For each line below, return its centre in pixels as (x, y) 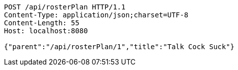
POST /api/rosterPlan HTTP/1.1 (65, 7)
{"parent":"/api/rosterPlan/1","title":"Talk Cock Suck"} (119, 47)
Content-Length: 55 (42, 23)
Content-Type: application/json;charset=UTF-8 (96, 15)
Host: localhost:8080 (46, 31)
